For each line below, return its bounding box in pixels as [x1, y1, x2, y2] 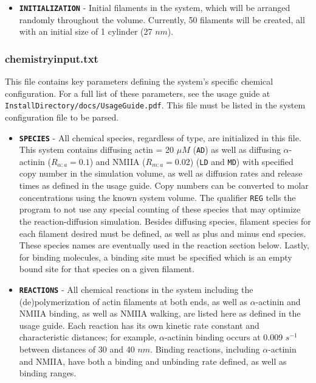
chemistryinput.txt [5, 51, 98, 66]
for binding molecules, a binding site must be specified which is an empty [19, 250, 292, 263]
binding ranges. [19, 367, 77, 379]
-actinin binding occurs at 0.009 [164, 331, 283, 343]
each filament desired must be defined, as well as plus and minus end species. [19, 227, 306, 239]
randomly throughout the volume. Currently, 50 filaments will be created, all [19, 13, 305, 26]
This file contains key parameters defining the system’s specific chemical [5, 75, 273, 88]
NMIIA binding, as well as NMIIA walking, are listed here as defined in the [19, 307, 301, 320]
